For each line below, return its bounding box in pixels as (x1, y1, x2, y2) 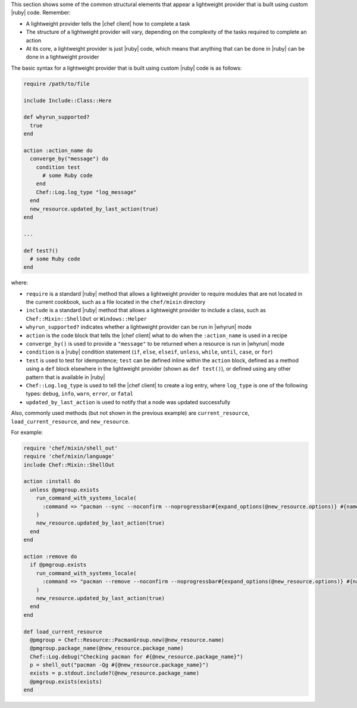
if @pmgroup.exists (30, 561, 87, 569)
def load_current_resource (23, 628, 102, 635)
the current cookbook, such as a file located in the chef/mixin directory (26, 299, 206, 306)
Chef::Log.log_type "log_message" (36, 188, 137, 195)
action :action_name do (23, 147, 93, 154)
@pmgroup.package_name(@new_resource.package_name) (30, 645, 184, 652)
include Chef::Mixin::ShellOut (23, 461, 115, 468)
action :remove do (23, 553, 77, 560)
